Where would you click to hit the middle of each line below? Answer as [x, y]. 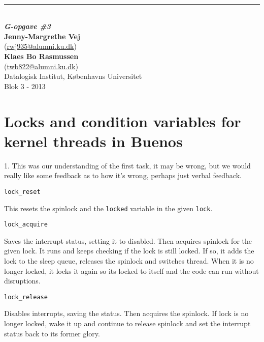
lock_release [26, 297]
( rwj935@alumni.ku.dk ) [40, 46]
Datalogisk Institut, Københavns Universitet [73, 76]
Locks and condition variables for [123, 121]
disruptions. [22, 281]
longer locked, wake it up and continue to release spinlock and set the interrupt [127, 323]
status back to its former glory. [52, 333]
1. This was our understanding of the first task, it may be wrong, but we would [127, 165]
